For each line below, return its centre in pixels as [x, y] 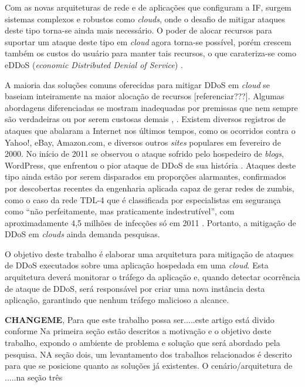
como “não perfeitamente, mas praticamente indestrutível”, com [120, 211]
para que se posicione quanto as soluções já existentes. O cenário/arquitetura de [149, 366]
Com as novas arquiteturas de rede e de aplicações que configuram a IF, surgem [148, 7]
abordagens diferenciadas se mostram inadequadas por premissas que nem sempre [151, 107]
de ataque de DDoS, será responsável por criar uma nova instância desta [135, 288]
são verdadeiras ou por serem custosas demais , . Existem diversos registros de [145, 119]
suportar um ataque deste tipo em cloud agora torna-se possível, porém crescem [148, 41]
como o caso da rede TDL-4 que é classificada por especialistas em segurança [143, 199]
